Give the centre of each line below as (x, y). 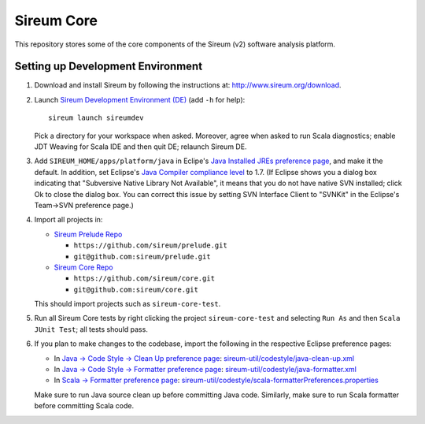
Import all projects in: (68, 220)
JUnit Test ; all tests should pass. (91, 329)
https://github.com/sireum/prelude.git (150, 245)
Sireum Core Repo (83, 267)
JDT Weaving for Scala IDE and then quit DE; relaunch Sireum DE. (140, 147)
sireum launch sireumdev (96, 118)
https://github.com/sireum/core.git (144, 279)
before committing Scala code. (84, 406)
